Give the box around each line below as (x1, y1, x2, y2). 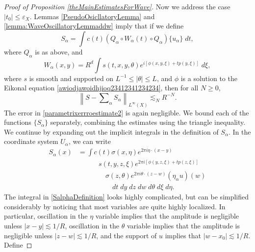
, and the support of (96, 230, 157, 240)
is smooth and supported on (29, 73, 114, 83)
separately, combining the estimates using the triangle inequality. (50, 117, 246, 127)
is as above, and (35, 46, 83, 56)
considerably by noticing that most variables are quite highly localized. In (4, 201, 226, 211)
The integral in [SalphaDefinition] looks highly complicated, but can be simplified (4, 192, 249, 202)
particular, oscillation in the (4, 211, 88, 221)
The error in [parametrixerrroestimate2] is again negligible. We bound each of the (4, 107, 249, 117)
